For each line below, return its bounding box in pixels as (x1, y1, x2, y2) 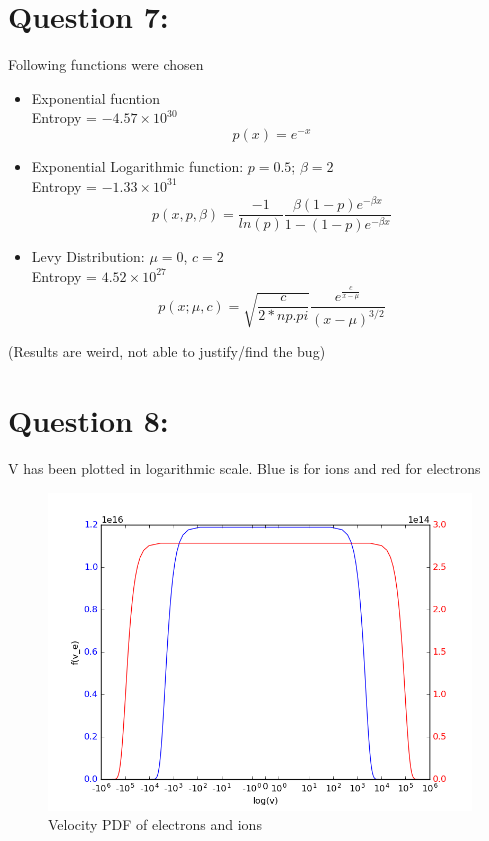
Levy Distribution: (31, 246, 145, 267)
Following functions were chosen (8, 54, 204, 75)
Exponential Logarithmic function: (31, 155, 244, 176)
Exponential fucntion (31, 87, 160, 108)
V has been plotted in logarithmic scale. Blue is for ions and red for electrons (8, 458, 481, 479)
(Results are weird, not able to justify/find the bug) (8, 341, 326, 362)
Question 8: (8, 400, 169, 441)
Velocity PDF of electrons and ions (48, 814, 262, 835)
